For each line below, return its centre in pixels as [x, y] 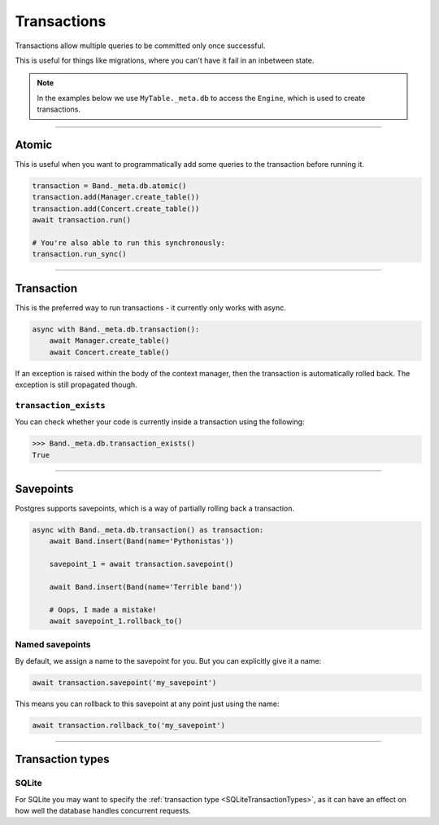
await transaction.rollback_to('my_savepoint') [128, 725]
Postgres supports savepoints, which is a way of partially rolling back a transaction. [155, 508]
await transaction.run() [82, 220]
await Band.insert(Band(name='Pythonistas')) [141, 541]
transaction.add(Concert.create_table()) [116, 208]
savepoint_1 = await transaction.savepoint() [141, 564]
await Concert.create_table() [109, 352]
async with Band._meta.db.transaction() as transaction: [148, 530]
